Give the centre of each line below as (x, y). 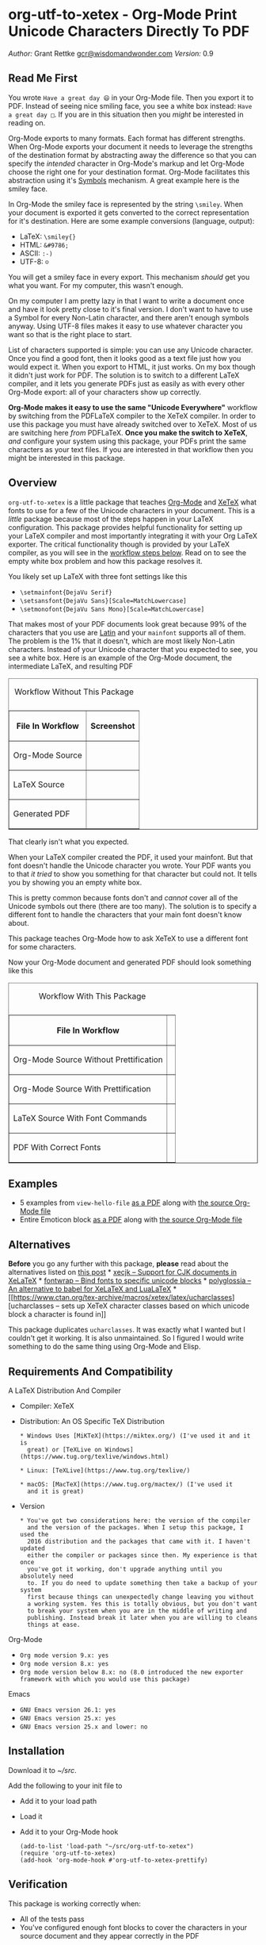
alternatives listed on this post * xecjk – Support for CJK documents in (123, 1272)
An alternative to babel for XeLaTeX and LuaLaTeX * (93, 1289)
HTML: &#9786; (44, 244)
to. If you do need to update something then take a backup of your (142, 1583)
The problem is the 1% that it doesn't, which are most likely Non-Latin (122, 641)
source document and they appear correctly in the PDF (109, 1935)
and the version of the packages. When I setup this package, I (135, 1528)
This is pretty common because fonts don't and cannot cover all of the (123, 897)
